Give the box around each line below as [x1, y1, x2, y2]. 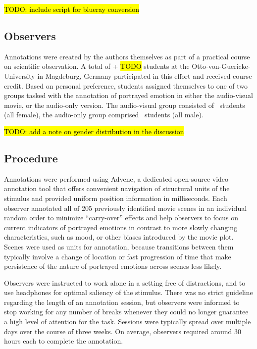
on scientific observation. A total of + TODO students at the [4, 61, 190, 71]
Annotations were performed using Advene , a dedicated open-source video [4, 173, 229, 184]
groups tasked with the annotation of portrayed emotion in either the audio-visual [4, 90, 253, 100]
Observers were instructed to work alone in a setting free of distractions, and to [4, 277, 246, 288]
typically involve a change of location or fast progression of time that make [4, 251, 231, 261]
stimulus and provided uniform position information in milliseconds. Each [4, 193, 227, 203]
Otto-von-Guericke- [192, 61, 251, 71]
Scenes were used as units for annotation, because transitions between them [4, 241, 234, 251]
